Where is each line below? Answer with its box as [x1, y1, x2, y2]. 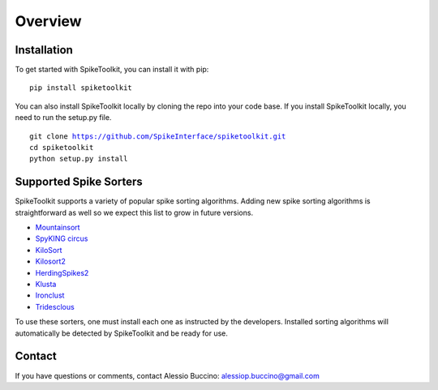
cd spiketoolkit [29, 143, 94, 152]
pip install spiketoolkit [29, 84, 133, 92]
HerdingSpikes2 [35, 268, 89, 277]
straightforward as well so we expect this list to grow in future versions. [15, 208, 254, 217]
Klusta [35, 280, 57, 289]
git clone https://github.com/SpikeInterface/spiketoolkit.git [29, 131, 286, 141]
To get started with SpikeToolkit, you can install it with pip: [15, 65, 209, 75]
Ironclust [35, 290, 65, 300]
